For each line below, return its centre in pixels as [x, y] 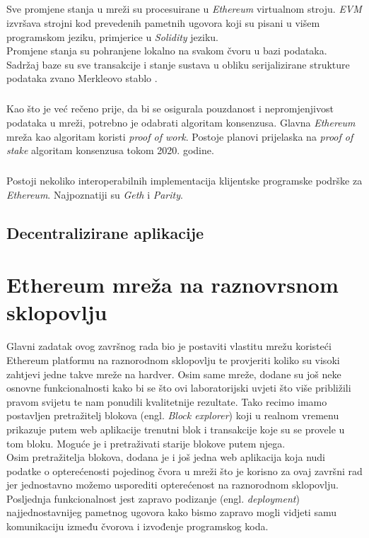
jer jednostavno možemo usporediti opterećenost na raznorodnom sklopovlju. [172, 485]
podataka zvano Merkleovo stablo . [82, 78]
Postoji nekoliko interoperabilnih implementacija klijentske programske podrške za [184, 181]
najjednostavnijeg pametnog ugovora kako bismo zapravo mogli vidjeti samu [171, 512]
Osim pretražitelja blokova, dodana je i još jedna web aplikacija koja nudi [166, 457]
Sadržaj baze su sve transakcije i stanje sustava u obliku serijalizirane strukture [178, 64]
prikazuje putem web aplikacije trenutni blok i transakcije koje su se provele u [176, 429]
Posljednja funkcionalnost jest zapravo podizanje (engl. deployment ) [153, 498]
